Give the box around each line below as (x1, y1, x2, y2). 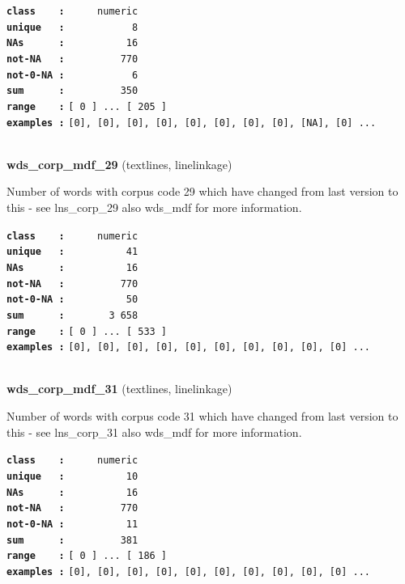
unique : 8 (6, 21, 139, 33)
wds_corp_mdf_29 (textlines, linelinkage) (6, 155, 232, 172)
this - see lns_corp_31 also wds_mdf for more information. (6, 423, 302, 440)
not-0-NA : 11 (6, 518, 139, 530)
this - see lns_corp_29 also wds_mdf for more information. (6, 199, 302, 216)
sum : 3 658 (6, 309, 139, 321)
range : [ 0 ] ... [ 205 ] (6, 100, 168, 112)
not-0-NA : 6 (6, 69, 139, 81)
